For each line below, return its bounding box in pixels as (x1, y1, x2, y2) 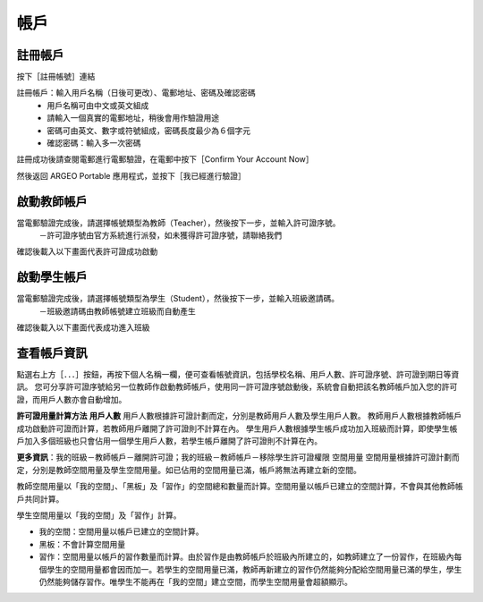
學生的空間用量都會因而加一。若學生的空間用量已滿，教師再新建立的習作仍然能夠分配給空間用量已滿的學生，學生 (46, 564, 462, 574)
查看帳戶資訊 (16, 345, 88, 360)
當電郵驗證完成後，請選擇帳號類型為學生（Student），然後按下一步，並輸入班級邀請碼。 (16, 293, 340, 304)
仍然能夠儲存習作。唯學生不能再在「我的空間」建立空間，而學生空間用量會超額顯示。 (38, 576, 352, 587)
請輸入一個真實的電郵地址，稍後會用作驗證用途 (47, 113, 219, 123)
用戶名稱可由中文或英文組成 (47, 99, 149, 111)
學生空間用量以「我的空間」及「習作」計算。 (16, 510, 182, 521)
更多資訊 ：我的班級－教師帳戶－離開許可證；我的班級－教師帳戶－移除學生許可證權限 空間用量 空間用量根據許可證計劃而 (16, 452, 460, 462)
